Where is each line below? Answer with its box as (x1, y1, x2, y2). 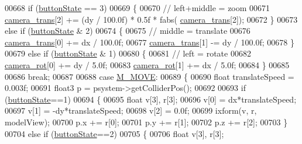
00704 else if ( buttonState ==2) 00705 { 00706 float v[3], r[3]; (5, 127, 224, 139)
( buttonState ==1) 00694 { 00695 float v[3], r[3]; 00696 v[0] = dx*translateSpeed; (5, 93, 297, 105)
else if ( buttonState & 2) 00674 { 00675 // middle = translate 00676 (5, 24, 250, 37)
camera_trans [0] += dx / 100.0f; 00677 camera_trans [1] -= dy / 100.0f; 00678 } (5, 36, 295, 48)
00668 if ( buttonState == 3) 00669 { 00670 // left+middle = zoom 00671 (5, 2, 270, 13)
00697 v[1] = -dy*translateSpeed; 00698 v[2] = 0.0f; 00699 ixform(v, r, (5, 104, 257, 117)
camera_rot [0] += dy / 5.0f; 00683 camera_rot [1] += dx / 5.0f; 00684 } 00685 (5, 58, 290, 71)
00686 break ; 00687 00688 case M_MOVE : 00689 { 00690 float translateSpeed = (5, 70, 294, 82)
